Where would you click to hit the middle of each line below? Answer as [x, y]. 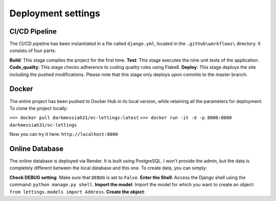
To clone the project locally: [39, 108]
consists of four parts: [33, 51]
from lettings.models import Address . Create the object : [77, 192]
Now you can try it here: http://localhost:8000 [64, 134]
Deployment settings [55, 13]
